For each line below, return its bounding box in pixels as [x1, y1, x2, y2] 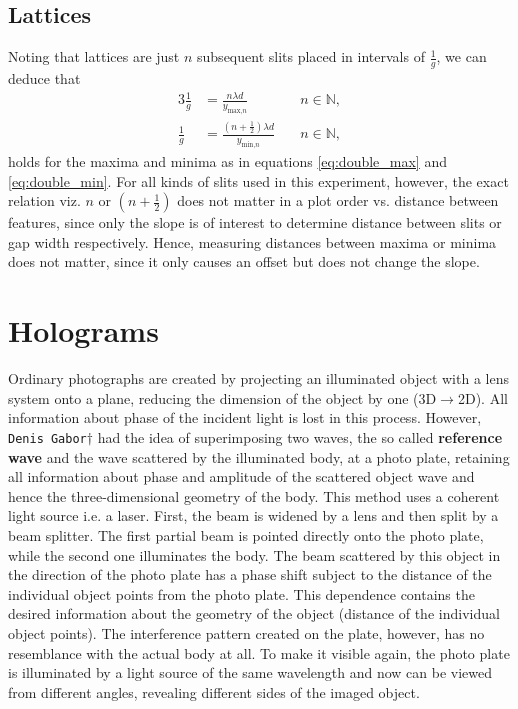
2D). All [457, 387, 508, 408]
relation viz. [8, 190, 81, 211]
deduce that [8, 68, 81, 89]
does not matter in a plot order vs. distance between [177, 190, 499, 211]
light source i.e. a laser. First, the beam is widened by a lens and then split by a [8, 505, 499, 526]
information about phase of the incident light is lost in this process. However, [8, 407, 482, 428]
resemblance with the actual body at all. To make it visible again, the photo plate [8, 642, 510, 663]
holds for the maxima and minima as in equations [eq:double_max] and [8, 151, 447, 172]
